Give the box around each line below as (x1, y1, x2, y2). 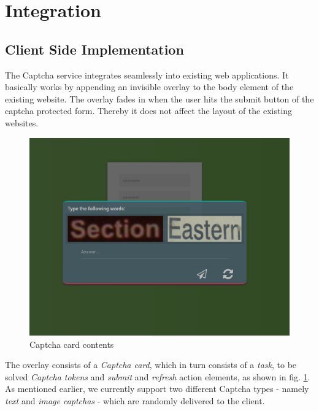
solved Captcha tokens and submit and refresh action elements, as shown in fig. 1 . (5, 370, 310, 383)
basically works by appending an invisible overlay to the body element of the (5, 80, 294, 93)
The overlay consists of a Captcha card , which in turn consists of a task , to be (5, 358, 297, 371)
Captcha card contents (29, 337, 114, 350)
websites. (5, 116, 39, 129)
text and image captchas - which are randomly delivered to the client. (5, 394, 265, 407)
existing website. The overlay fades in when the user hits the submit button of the (5, 92, 314, 105)
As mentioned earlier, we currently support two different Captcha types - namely (5, 382, 309, 395)
